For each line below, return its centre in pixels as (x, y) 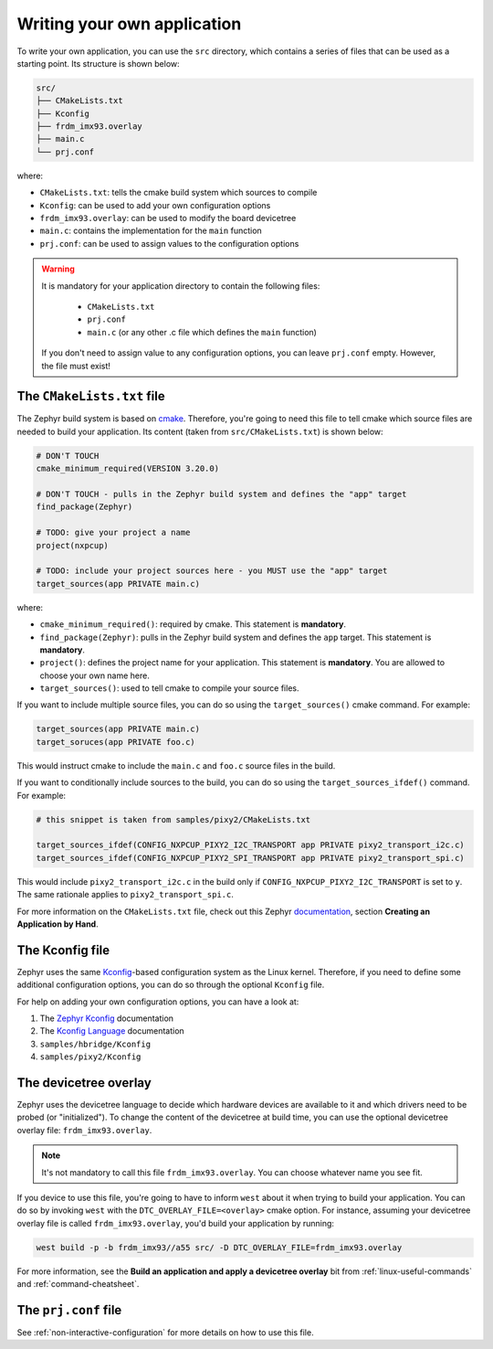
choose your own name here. (95, 675)
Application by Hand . (58, 924)
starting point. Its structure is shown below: (98, 63)
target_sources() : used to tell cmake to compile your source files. (169, 688)
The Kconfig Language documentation (112, 1031)
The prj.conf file (69, 1310)
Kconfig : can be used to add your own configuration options (155, 205)
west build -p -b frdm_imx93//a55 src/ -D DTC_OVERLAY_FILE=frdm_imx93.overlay (219, 1247)
